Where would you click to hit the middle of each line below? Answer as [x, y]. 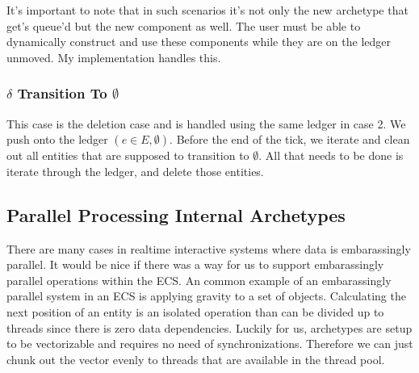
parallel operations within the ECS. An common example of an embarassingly [199, 280]
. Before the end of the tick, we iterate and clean [290, 139]
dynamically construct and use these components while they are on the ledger [199, 42]
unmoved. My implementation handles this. [114, 57]
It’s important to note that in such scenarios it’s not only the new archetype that [207, 10]
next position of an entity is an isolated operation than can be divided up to [195, 311]
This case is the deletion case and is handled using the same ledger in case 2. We [206, 123]
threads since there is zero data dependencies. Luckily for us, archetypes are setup [209, 327]
